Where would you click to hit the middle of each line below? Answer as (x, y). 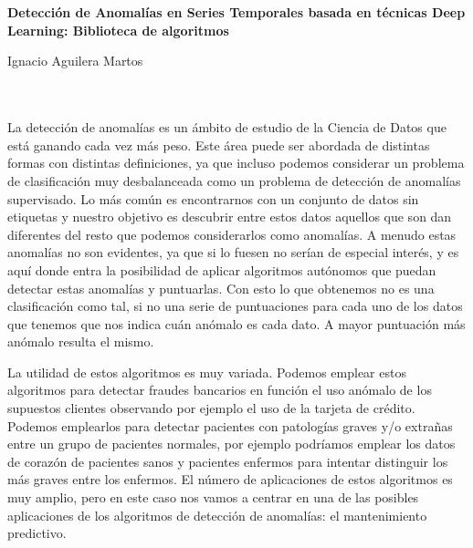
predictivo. (37, 533)
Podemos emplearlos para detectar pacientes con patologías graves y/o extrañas (230, 425)
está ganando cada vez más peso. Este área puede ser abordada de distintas (219, 145)
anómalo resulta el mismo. (81, 341)
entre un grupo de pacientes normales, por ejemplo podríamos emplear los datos (231, 444)
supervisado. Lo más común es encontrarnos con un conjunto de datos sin (213, 198)
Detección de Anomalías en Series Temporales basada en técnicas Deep (236, 12)
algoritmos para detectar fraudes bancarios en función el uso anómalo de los (220, 390)
